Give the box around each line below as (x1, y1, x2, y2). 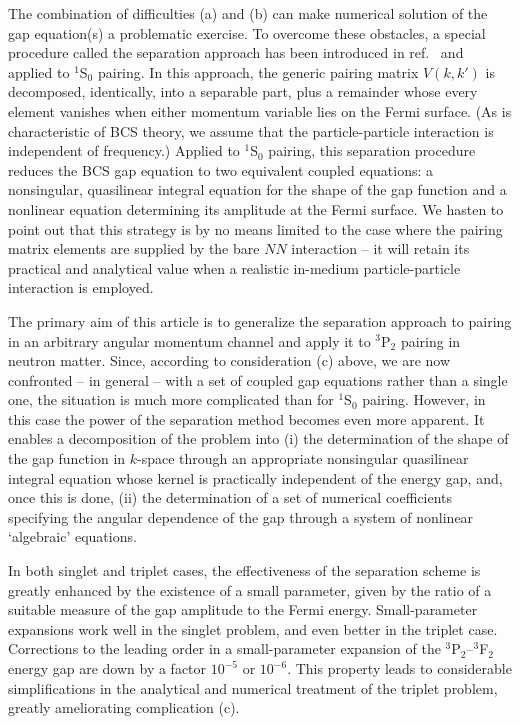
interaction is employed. (8, 277, 154, 298)
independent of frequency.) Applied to (8, 140, 240, 161)
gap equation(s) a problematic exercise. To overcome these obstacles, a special (8, 22, 486, 43)
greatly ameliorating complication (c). (8, 697, 240, 718)
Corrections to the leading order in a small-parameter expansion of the (8, 638, 441, 659)
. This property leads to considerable (287, 658, 512, 678)
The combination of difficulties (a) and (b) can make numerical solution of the (8, 3, 488, 23)
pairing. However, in (362, 389, 486, 410)
